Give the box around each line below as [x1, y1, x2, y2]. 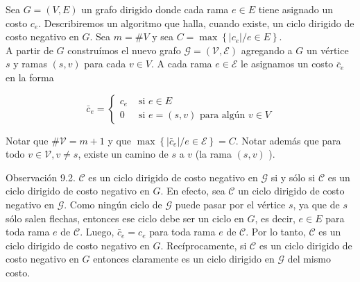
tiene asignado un [258, 2, 334, 16]
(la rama [195, 147, 232, 161]
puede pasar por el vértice [175, 197, 286, 211]
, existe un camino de [78, 147, 169, 161]
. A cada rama [151, 56, 212, 71]
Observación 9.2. [6, 169, 76, 184]
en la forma [6, 69, 54, 84]
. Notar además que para [235, 133, 341, 147]
